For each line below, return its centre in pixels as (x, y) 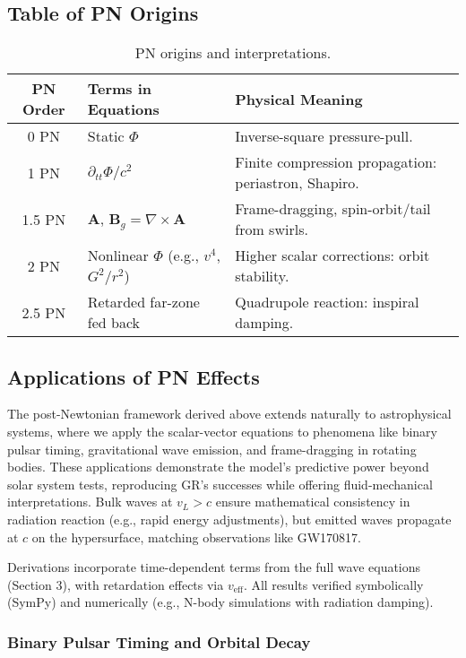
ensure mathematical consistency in (313, 502)
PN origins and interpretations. (233, 53)
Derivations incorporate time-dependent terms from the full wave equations (214, 567)
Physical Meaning (299, 99)
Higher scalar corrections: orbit (332, 255)
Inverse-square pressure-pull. (324, 136)
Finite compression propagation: (336, 162)
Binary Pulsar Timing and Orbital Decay (159, 641)
